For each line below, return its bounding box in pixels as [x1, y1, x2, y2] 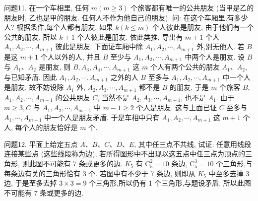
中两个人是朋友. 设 [185, 51, 245, 62]
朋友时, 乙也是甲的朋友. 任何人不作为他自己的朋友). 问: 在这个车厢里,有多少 [4, 12, 248, 22]
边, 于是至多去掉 [4, 178, 57, 188]
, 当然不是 [97, 92, 129, 102]
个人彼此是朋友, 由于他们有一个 [152, 22, 254, 32]
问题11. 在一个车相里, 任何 [4, 2, 89, 12]
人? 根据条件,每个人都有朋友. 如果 [4, 22, 113, 32]
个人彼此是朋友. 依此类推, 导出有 [77, 31, 183, 42]
